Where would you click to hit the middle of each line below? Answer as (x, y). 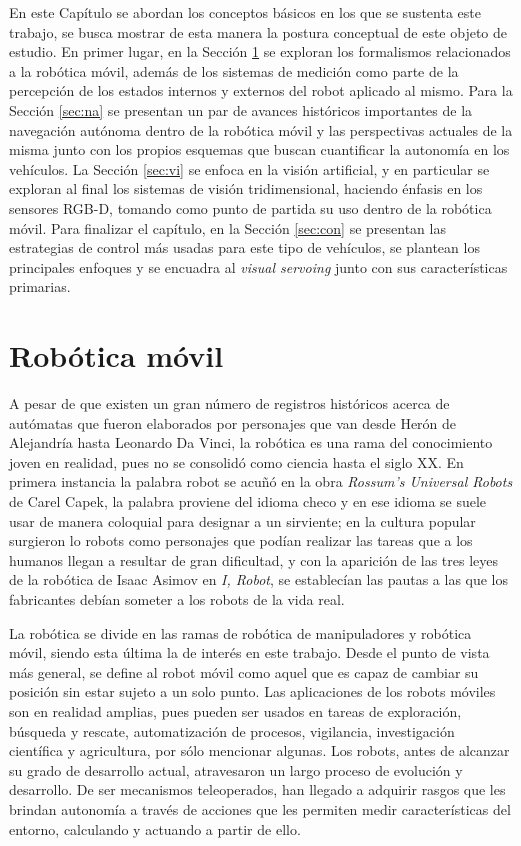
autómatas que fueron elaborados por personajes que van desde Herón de (233, 422)
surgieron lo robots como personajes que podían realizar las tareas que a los (241, 540)
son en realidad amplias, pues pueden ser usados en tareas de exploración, (235, 710)
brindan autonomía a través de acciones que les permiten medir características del (260, 808)
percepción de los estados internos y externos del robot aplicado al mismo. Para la (261, 90)
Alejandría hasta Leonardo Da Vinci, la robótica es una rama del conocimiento (251, 442)
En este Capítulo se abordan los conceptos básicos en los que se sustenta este (245, 12)
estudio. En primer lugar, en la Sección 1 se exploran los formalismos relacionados (260, 51)
